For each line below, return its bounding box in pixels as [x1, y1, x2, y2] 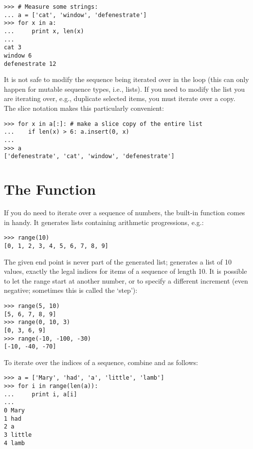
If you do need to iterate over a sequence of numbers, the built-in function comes [4, 207, 245, 218]
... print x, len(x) [4, 27, 84, 35]
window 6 [4, 52, 32, 59]
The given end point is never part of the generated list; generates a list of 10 [4, 256, 232, 266]
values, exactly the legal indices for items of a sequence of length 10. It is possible [4, 266, 247, 276]
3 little [4, 431, 32, 439]
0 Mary [4, 407, 25, 414]
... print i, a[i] [4, 390, 77, 398]
